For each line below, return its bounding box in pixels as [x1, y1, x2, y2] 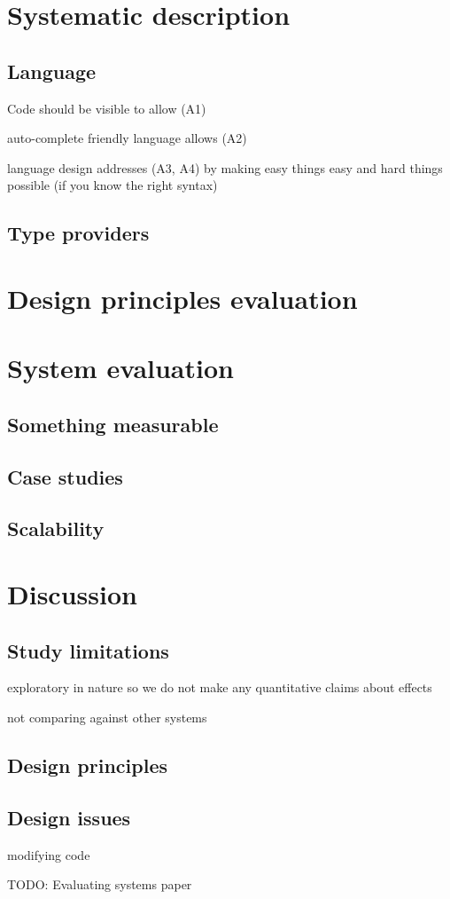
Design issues [7, 803, 131, 831]
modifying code [7, 845, 90, 864]
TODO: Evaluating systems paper [7, 875, 192, 894]
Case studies [7, 462, 123, 490]
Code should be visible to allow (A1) [7, 99, 206, 117]
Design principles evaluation [7, 280, 358, 316]
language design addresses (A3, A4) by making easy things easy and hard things [7, 158, 443, 177]
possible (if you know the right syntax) [7, 176, 218, 194]
